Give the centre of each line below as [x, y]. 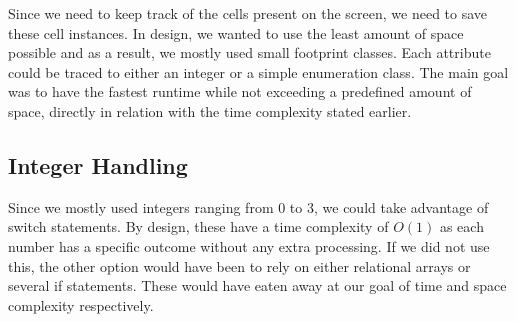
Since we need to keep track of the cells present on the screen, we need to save [248, 13]
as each [461, 226]
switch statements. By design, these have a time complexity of [198, 226]
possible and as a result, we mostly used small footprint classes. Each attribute [249, 52]
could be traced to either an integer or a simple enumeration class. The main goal [258, 71]
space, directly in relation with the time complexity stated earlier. [210, 110]
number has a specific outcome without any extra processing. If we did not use [249, 245]
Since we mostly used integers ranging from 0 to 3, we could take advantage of [248, 206]
